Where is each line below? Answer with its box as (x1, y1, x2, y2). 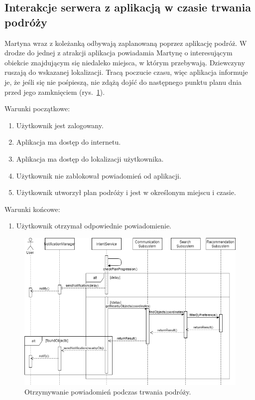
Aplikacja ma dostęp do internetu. (16, 137, 121, 147)
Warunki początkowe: (4, 103, 70, 114)
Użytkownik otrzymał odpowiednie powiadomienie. (16, 220, 172, 231)
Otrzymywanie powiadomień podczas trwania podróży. (24, 387, 191, 397)
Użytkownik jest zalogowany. (16, 120, 104, 130)
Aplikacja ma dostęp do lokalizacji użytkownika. (16, 153, 164, 164)
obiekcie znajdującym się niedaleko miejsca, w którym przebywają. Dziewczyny (4, 57, 245, 67)
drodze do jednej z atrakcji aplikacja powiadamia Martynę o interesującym (4, 47, 233, 58)
